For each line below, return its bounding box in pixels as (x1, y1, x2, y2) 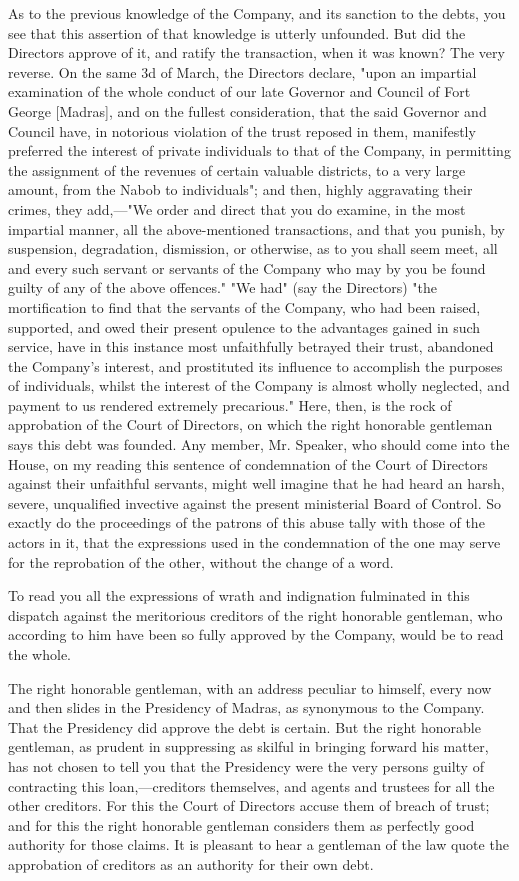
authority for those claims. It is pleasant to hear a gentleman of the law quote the (8, 834, 509, 855)
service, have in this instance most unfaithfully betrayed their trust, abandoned (8, 336, 494, 357)
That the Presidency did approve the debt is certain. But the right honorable (8, 716, 481, 737)
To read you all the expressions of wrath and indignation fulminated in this (8, 585, 470, 606)
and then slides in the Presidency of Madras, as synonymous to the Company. (8, 697, 485, 718)
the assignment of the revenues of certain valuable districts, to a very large (8, 159, 466, 180)
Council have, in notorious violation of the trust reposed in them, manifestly (8, 120, 476, 141)
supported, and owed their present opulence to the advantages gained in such (8, 316, 481, 337)
